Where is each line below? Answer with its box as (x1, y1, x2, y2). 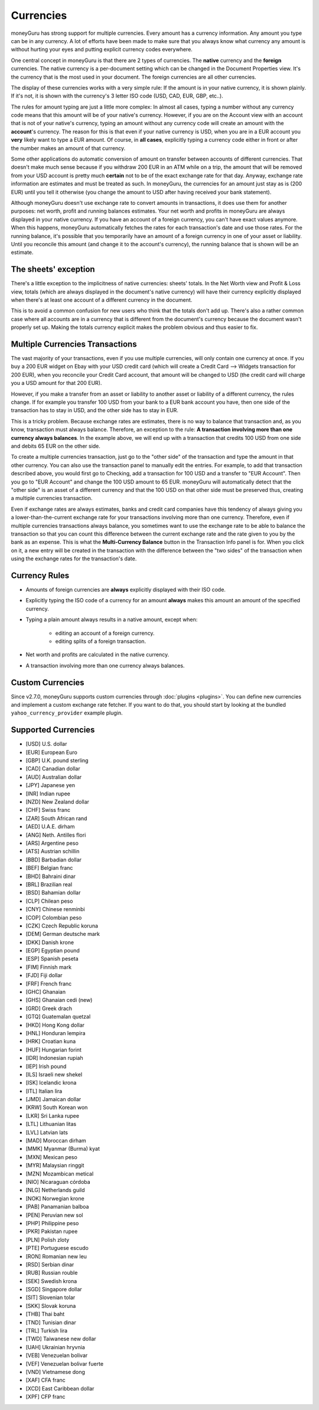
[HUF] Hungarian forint (25, 1046, 82, 1053)
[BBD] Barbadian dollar (25, 856, 82, 863)
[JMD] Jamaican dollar (25, 1096, 82, 1103)
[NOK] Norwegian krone (25, 1194, 85, 1202)
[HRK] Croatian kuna (25, 1038, 76, 1045)
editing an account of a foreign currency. (55, 629, 155, 637)
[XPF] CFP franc (25, 1393, 66, 1401)
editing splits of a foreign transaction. (55, 638, 147, 645)
